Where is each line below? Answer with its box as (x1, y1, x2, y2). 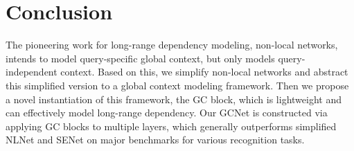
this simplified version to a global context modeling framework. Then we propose (6, 78, 349, 92)
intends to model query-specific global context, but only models (6, 51, 275, 65)
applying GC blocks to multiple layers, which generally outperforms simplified (6, 118, 337, 133)
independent (6, 64, 57, 79)
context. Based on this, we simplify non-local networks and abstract (60, 64, 348, 79)
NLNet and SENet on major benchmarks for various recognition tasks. (6, 132, 305, 147)
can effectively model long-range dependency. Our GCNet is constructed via (6, 105, 328, 120)
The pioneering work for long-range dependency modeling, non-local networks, (6, 37, 338, 52)
